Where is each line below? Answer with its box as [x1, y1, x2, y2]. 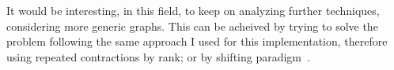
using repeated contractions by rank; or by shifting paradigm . [6, 48, 310, 64]
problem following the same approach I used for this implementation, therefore [6, 33, 388, 50]
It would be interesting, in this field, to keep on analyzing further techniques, [6, 2, 380, 18]
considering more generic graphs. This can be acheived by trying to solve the [6, 17, 378, 34]
